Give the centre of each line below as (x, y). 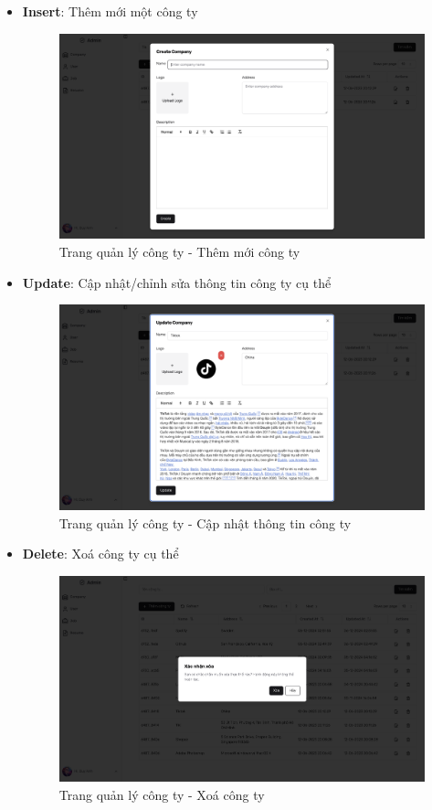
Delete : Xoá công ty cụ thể (100, 554)
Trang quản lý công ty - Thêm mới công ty (179, 251)
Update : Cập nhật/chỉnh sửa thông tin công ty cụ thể (177, 282)
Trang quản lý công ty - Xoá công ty (162, 794)
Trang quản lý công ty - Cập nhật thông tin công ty (205, 522)
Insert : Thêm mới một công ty (110, 11)
